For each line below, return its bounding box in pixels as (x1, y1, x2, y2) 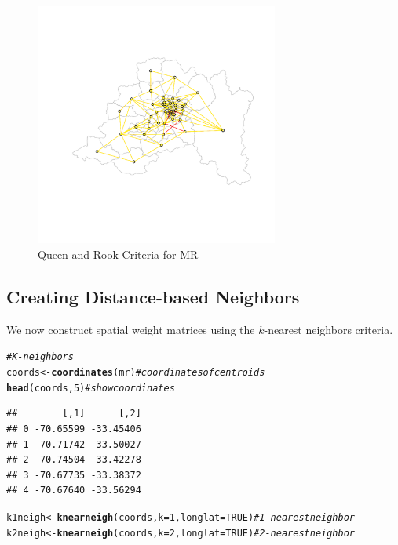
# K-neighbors (6, 351, 74, 363)
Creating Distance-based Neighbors (6, 284, 300, 308)
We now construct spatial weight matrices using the (6, 321, 255, 337)
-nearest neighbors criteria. (264, 321, 393, 337)
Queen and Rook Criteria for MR (38, 245, 199, 262)
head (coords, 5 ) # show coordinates (6, 382, 175, 394)
